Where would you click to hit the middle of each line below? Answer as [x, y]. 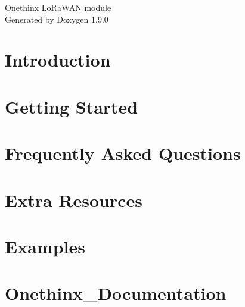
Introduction [58, 60]
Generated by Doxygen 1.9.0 [57, 19]
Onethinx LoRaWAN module [58, 7]
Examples [45, 246]
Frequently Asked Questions [123, 153]
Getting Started [72, 106]
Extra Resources [74, 200]
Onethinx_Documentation [116, 293]
